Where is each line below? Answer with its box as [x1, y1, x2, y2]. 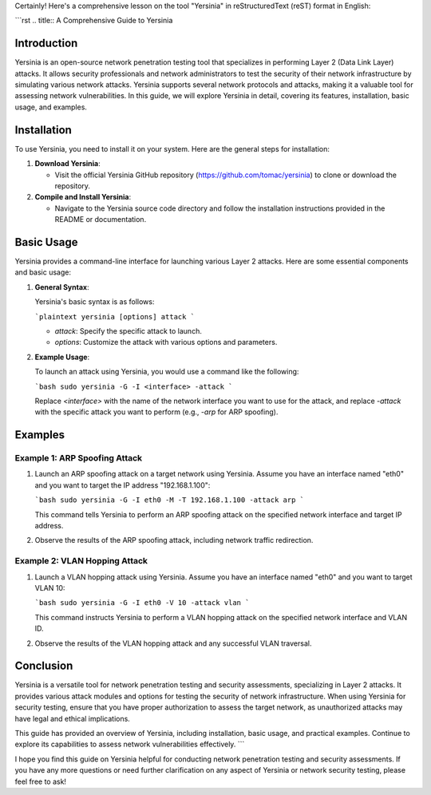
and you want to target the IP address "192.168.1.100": [34, 480, 211, 490]
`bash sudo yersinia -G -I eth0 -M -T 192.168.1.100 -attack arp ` [34, 496, 305, 504]
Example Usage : [34, 352, 90, 362]
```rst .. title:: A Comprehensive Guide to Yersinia [14, 16, 173, 26]
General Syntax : [34, 282, 89, 291]
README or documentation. [54, 215, 147, 224]
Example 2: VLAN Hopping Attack [14, 556, 148, 567]
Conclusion [14, 659, 73, 673]
